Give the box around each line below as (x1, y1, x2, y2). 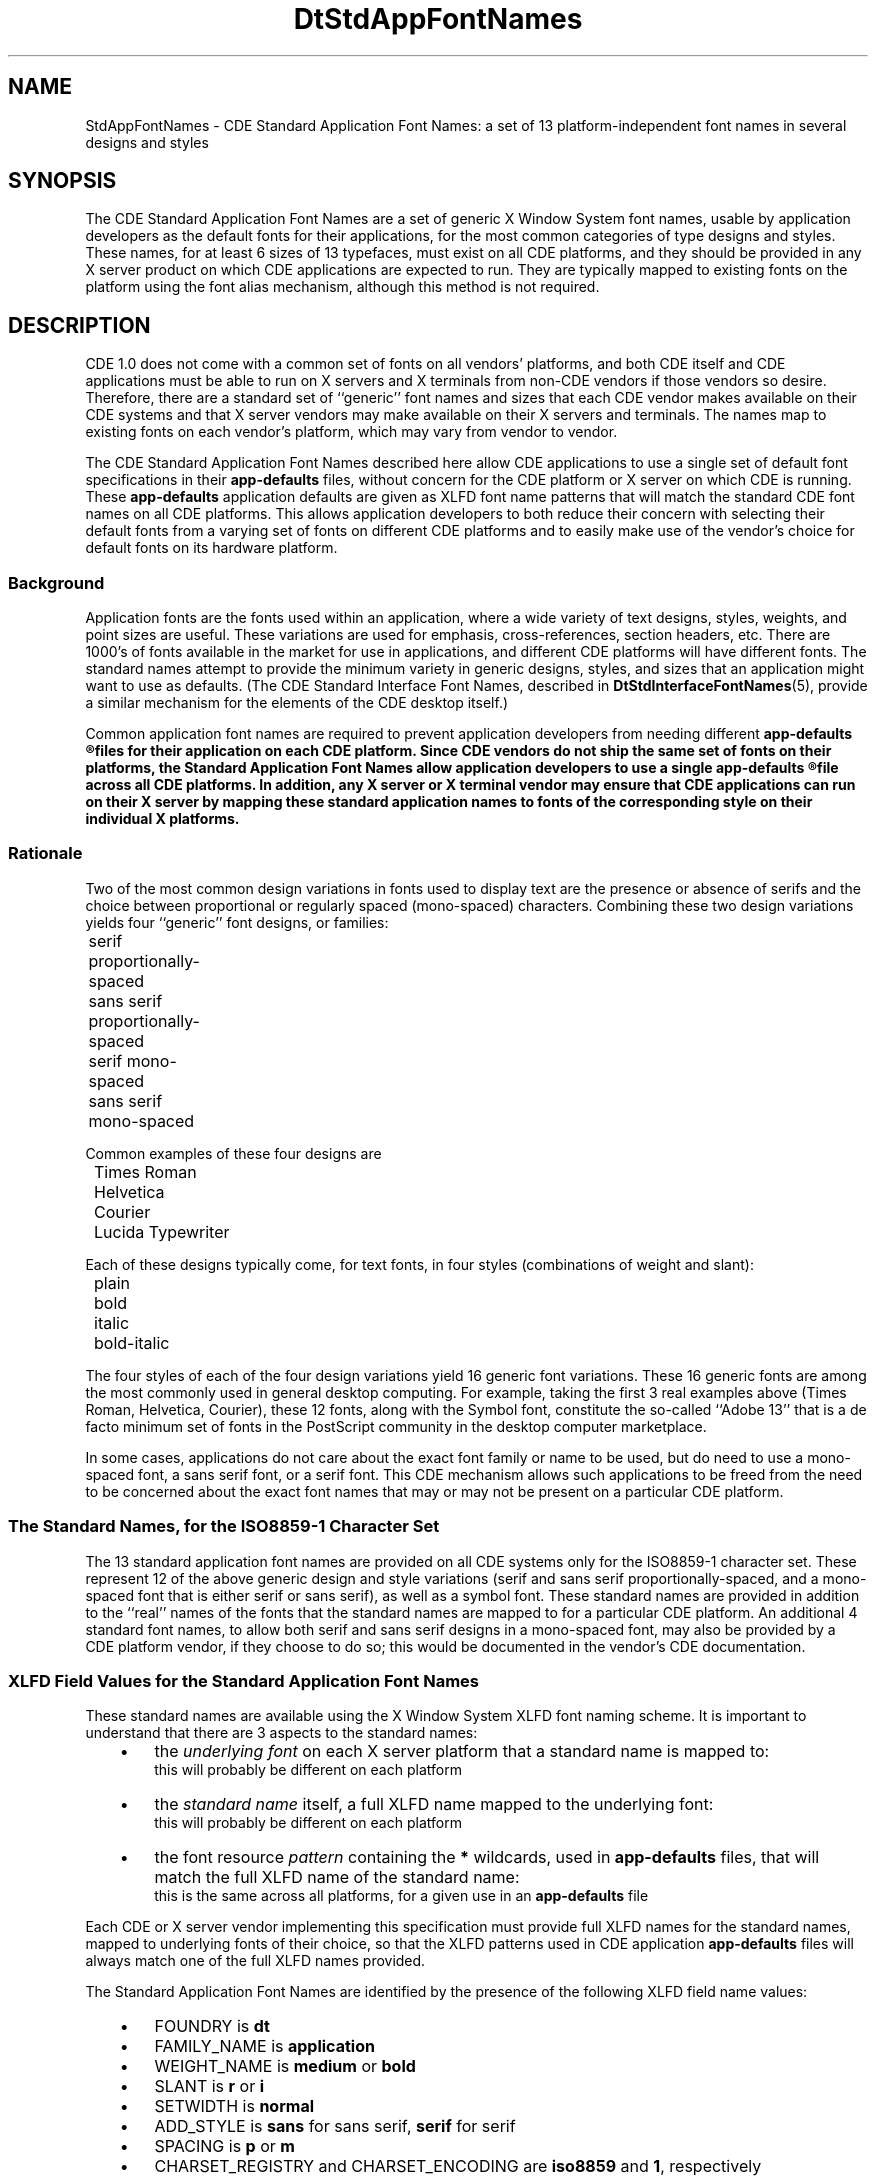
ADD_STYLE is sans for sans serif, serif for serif (154, 2116, 516, 2137)
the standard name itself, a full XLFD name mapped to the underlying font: (154, 1794, 714, 1815)
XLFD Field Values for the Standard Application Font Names (8, 1670, 479, 1691)
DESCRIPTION (8, 312, 151, 338)
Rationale (8, 843, 83, 864)
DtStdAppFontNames (293, 2, 583, 36)
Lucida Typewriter (94, 1221, 230, 1242)
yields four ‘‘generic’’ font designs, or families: (85, 913, 389, 931)
